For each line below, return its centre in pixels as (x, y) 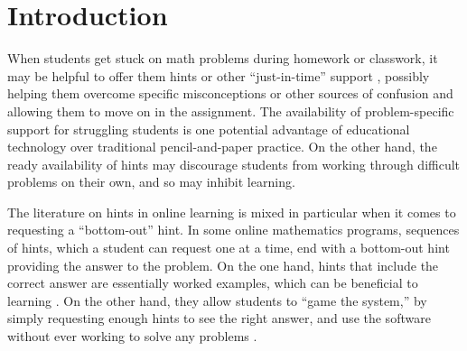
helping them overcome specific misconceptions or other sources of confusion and (230, 93)
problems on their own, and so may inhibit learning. (151, 182)
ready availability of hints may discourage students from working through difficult (234, 164)
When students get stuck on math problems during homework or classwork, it (223, 58)
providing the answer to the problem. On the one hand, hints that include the (223, 265)
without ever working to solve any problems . (132, 336)
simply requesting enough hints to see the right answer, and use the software (219, 318)
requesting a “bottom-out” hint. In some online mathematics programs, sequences (233, 230)
